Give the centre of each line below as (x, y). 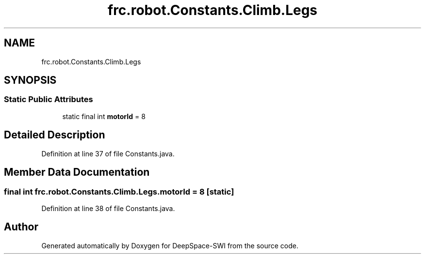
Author (21, 227)
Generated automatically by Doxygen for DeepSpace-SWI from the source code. (170, 245)
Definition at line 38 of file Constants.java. (108, 208)
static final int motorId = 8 (104, 116)
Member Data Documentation (77, 172)
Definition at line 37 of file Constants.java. (108, 153)
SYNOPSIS (30, 80)
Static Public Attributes (49, 99)
